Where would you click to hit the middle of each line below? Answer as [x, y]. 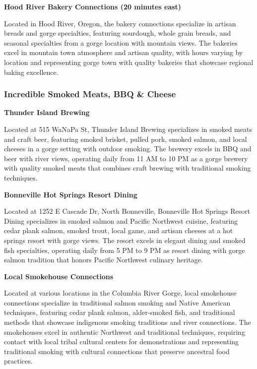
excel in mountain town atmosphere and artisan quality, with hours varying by [124, 52]
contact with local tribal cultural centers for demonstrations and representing [122, 341]
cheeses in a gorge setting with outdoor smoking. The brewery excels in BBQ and [128, 149]
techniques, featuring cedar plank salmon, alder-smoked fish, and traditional [120, 312]
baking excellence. [31, 72]
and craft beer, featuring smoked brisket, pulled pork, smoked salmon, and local [126, 139]
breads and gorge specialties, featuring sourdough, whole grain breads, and [118, 33]
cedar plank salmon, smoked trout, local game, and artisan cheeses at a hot [119, 230]
